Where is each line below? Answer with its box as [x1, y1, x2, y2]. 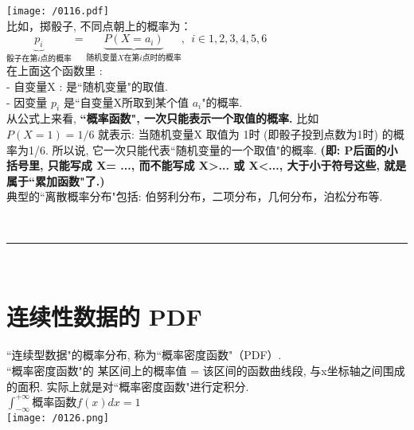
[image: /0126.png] [6, 412, 109, 424]
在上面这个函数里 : [6, 62, 103, 79]
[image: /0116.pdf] [6, 6, 109, 17]
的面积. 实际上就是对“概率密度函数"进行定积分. [6, 377, 249, 394]
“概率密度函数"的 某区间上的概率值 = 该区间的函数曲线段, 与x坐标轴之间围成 [6, 362, 405, 378]
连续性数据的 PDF [6, 300, 202, 333]
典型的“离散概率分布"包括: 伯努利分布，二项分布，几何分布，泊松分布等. [6, 188, 383, 205]
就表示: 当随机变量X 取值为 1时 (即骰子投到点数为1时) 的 [98, 126, 393, 143]
